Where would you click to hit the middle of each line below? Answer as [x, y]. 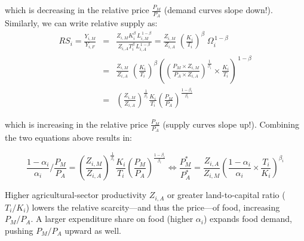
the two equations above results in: [68, 138]
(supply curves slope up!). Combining [231, 124]
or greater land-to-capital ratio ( [226, 195]
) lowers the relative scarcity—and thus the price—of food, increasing [153, 207]
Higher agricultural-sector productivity [76, 195]
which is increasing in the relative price [76, 124]
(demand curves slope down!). [218, 10]
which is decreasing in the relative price [77, 10]
